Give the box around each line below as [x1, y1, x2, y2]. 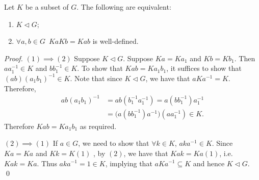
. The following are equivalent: [76, 2, 171, 12]
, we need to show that [78, 138, 149, 148]
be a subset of [25, 2, 69, 12]
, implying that [105, 158, 152, 168]
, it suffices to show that [166, 63, 242, 73]
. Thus [37, 158, 57, 168]
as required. [80, 120, 117, 131]
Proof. [4, 53, 23, 63]
